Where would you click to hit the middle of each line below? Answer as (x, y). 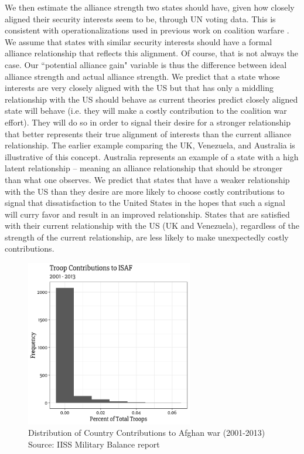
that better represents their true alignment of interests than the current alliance (148, 133)
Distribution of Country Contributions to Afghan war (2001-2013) (147, 433)
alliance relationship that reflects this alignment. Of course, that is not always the (152, 53)
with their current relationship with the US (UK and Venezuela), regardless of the (152, 226)
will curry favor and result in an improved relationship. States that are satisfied (147, 214)
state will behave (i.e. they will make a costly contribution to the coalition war (146, 111)
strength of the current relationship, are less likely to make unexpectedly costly (147, 237)
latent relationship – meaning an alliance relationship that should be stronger (144, 168)
